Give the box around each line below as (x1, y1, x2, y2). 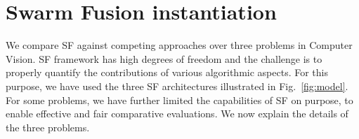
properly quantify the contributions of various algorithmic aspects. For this (6, 65, 328, 80)
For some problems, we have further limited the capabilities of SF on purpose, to (6, 92, 353, 107)
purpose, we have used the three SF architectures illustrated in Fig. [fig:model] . (6, 78, 348, 93)
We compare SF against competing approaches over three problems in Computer (6, 38, 353, 52)
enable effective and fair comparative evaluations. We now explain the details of (6, 106, 348, 121)
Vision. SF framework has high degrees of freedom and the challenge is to (6, 51, 322, 66)
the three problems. (6, 119, 90, 134)
